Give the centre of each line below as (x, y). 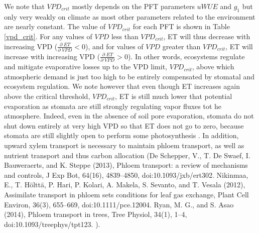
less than (125, 36)
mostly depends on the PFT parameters (133, 6)
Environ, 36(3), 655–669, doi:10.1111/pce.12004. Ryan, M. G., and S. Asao (119, 204)
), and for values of (114, 46)
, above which (213, 67)
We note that (24, 6)
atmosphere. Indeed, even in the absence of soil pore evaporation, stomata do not (129, 116)
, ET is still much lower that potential (174, 96)
